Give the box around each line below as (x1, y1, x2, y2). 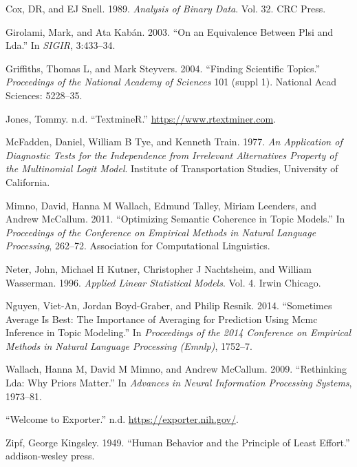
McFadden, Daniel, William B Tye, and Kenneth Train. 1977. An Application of (6, 134, 343, 149)
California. (6, 174, 50, 189)
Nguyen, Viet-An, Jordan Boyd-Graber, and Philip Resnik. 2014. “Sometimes (6, 298, 332, 313)
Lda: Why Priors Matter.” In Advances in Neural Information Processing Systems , (6, 375, 352, 390)
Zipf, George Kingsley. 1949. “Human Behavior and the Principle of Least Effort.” (6, 435, 350, 449)
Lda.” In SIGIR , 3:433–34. (6, 38, 116, 52)
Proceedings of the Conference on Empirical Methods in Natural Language (6, 225, 316, 239)
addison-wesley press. (6, 448, 95, 463)
